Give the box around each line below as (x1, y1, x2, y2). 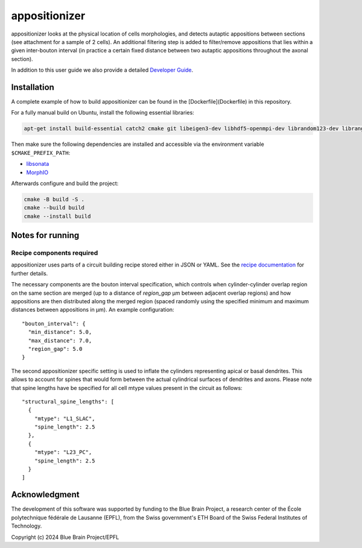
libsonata (26, 160, 49, 168)
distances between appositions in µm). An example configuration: (11, 306, 174, 313)
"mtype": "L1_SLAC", (34, 415, 95, 422)
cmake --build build (24, 204, 84, 211)
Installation (11, 82, 54, 92)
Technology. (11, 522, 42, 530)
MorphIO (26, 169, 48, 176)
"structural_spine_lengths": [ (22, 398, 115, 405)
